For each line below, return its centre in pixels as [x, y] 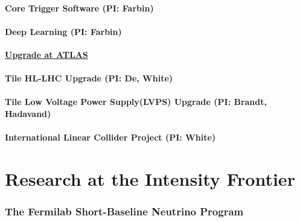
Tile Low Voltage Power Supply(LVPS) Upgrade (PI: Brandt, [136, 102]
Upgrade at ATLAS [46, 54]
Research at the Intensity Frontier [150, 178]
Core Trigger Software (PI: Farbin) [79, 8]
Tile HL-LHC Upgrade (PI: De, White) [89, 78]
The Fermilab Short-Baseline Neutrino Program [124, 211]
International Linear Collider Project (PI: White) [110, 137]
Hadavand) [28, 113]
